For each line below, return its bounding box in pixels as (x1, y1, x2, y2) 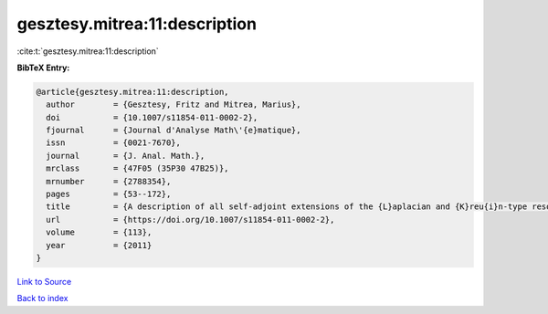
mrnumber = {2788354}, (46, 176, 172, 186)
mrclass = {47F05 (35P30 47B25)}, (46, 163, 229, 173)
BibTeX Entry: (16, 62, 70, 73)
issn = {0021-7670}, (46, 138, 182, 148)
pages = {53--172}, (46, 189, 172, 200)
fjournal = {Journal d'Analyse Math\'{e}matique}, (46, 125, 301, 136)
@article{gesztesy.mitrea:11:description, (36, 87, 229, 97)
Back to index (16, 293, 68, 304)
